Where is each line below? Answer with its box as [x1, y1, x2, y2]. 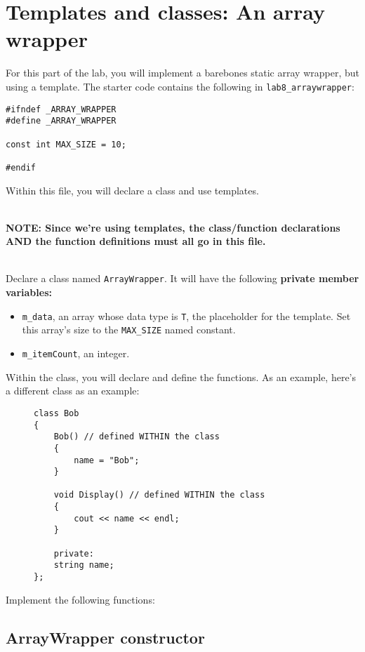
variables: [6, 285, 52, 300]
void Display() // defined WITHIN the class [53, 490, 265, 500]
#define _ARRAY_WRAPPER [6, 116, 117, 126]
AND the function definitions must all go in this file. [6, 234, 266, 248]
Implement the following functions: [6, 592, 155, 606]
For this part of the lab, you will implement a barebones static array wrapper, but [6, 65, 359, 80]
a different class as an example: [6, 383, 140, 398]
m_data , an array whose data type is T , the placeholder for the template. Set [22, 308, 351, 323]
